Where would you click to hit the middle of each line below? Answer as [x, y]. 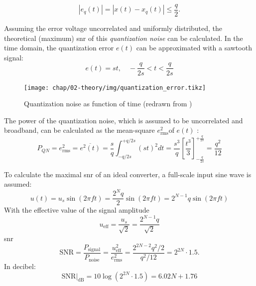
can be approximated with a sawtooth [194, 48]
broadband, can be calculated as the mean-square [79, 130]
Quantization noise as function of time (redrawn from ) [108, 104]
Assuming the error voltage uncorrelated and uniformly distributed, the [113, 28]
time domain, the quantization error [59, 48]
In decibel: [20, 266]
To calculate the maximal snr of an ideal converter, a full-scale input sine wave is [128, 174]
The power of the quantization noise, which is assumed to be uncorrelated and [124, 120]
